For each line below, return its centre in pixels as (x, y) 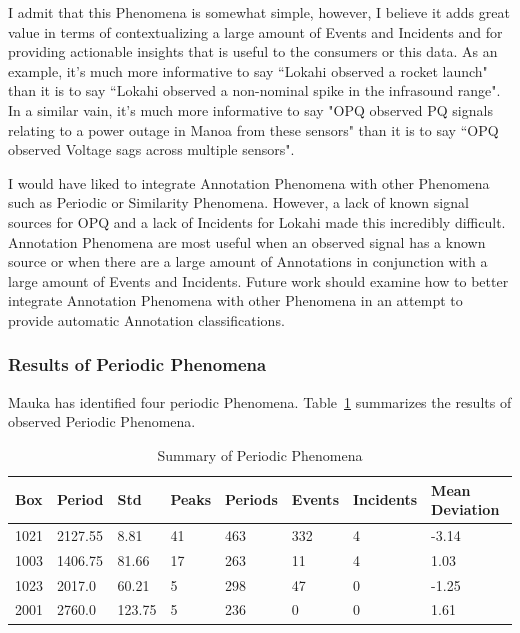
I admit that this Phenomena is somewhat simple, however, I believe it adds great (259, 12)
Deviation (465, 509)
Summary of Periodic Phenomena (260, 454)
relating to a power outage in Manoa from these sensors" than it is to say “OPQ (253, 129)
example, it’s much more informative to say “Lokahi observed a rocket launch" (248, 70)
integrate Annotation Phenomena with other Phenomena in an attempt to (235, 300)
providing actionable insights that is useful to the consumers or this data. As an (253, 51)
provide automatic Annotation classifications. (146, 319)
